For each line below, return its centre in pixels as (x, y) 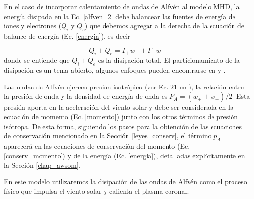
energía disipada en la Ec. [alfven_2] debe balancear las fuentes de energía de (120, 16)
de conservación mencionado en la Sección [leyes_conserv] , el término (108, 136)
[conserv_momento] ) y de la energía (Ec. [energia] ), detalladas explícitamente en (125, 155)
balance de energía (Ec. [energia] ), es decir (67, 35)
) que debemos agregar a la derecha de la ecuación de (165, 26)
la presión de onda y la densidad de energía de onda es (86, 96)
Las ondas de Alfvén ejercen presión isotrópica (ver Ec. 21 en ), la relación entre (124, 86)
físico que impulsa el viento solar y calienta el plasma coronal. (96, 191)
